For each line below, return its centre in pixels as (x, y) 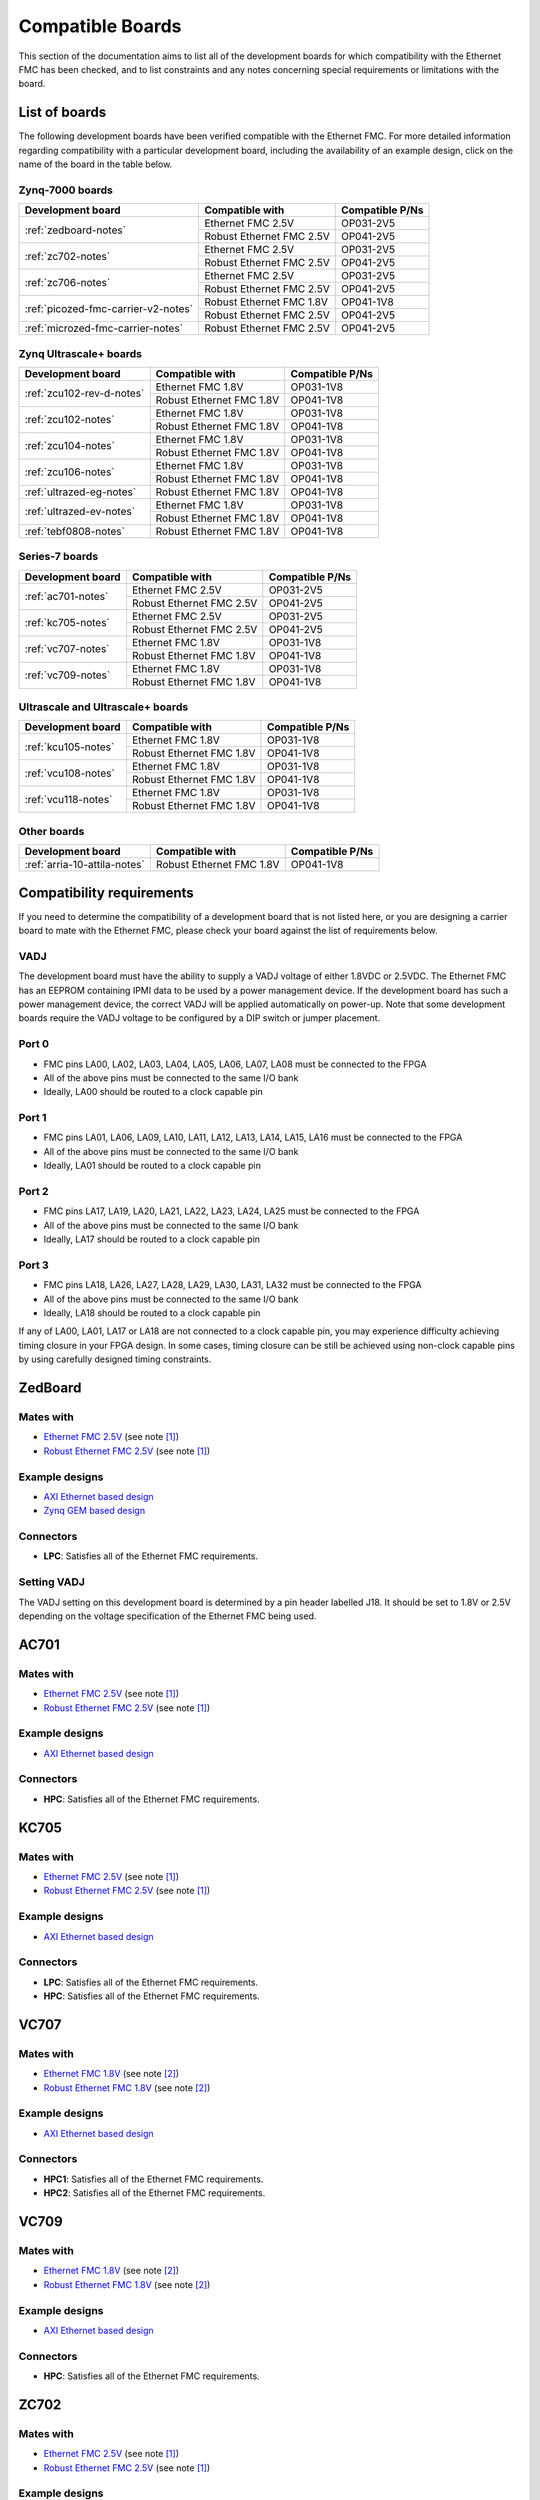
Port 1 (32, 1118)
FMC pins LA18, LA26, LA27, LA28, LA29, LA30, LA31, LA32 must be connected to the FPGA (232, 1285)
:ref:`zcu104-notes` (69, 446)
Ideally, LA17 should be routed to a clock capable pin (151, 1239)
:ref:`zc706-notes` (67, 282)
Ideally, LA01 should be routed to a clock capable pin (152, 1166)
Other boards (51, 831)
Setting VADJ (51, 1582)
